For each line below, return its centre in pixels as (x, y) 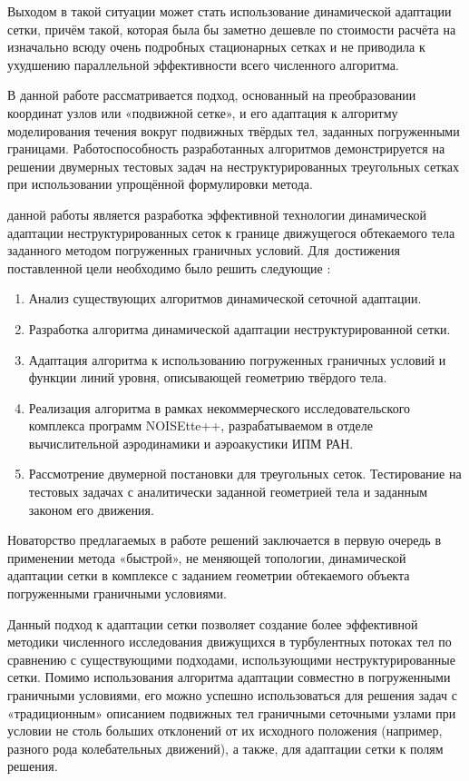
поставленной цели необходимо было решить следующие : (169, 267)
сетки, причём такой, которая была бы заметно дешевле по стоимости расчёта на (232, 29)
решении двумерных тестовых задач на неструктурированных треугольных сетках (234, 166)
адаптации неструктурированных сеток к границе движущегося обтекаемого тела (231, 232)
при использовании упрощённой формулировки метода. (160, 184)
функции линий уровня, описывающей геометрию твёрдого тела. (208, 377)
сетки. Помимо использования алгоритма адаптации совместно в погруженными (229, 677)
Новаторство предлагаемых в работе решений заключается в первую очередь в (225, 540)
